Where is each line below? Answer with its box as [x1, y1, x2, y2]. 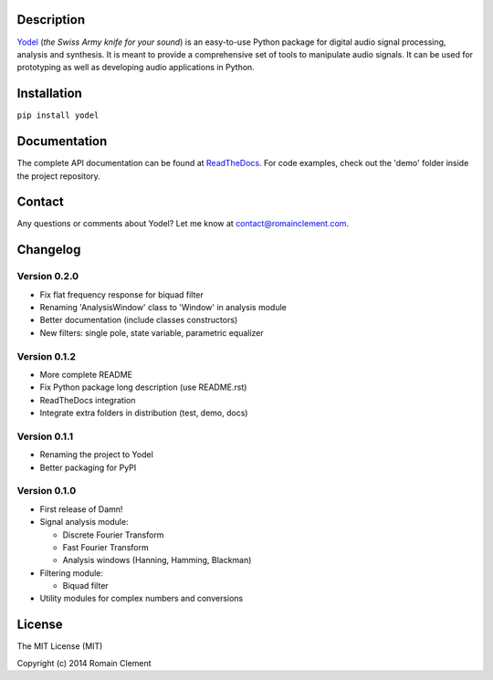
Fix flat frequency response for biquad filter [39, 288, 205, 300]
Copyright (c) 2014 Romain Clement [16, 657, 152, 668]
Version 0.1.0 [16, 485, 77, 497]
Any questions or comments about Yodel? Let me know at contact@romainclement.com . [16, 218, 350, 229]
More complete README [39, 369, 132, 380]
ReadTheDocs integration [39, 394, 136, 405]
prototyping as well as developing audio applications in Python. [16, 62, 255, 73]
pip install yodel [16, 110, 100, 120]
